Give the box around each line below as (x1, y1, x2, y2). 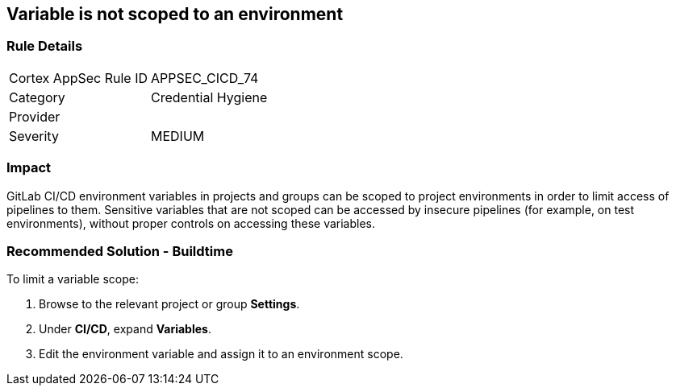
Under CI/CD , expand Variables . (39, 322, 211, 336)
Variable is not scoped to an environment (6, 4, 344, 24)
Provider (9, 108, 61, 125)
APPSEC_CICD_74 (151, 69, 259, 86)
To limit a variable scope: (6, 272, 139, 287)
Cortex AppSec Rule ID (9, 69, 148, 86)
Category (9, 89, 65, 105)
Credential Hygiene (151, 89, 268, 105)
